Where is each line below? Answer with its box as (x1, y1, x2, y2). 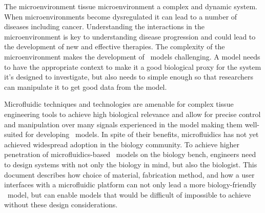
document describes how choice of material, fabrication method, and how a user (4, 169, 255, 180)
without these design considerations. (4, 199, 118, 210)
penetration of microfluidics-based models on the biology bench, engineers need (4, 149, 256, 160)
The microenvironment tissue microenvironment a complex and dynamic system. (4, 1, 257, 11)
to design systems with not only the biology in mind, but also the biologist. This (4, 159, 257, 169)
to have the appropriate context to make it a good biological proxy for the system (4, 61, 261, 72)
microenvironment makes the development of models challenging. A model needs (4, 51, 260, 62)
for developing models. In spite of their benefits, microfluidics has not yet (25, 129, 259, 140)
